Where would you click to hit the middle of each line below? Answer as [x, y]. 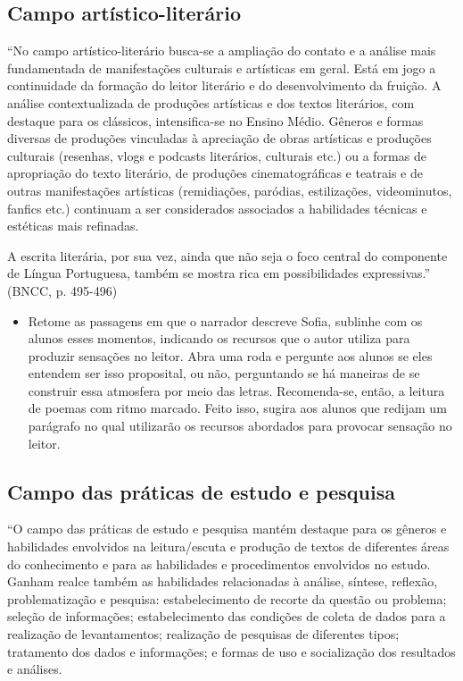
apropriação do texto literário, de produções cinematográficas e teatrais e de [215, 173]
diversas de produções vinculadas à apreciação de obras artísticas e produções [219, 138]
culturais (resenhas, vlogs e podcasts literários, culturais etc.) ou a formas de [217, 155]
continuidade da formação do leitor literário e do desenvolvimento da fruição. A [224, 85]
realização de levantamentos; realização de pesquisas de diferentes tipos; [203, 634]
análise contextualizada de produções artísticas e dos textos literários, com [211, 102]
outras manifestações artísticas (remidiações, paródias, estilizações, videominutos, [230, 190]
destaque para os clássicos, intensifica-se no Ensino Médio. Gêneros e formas [215, 120]
